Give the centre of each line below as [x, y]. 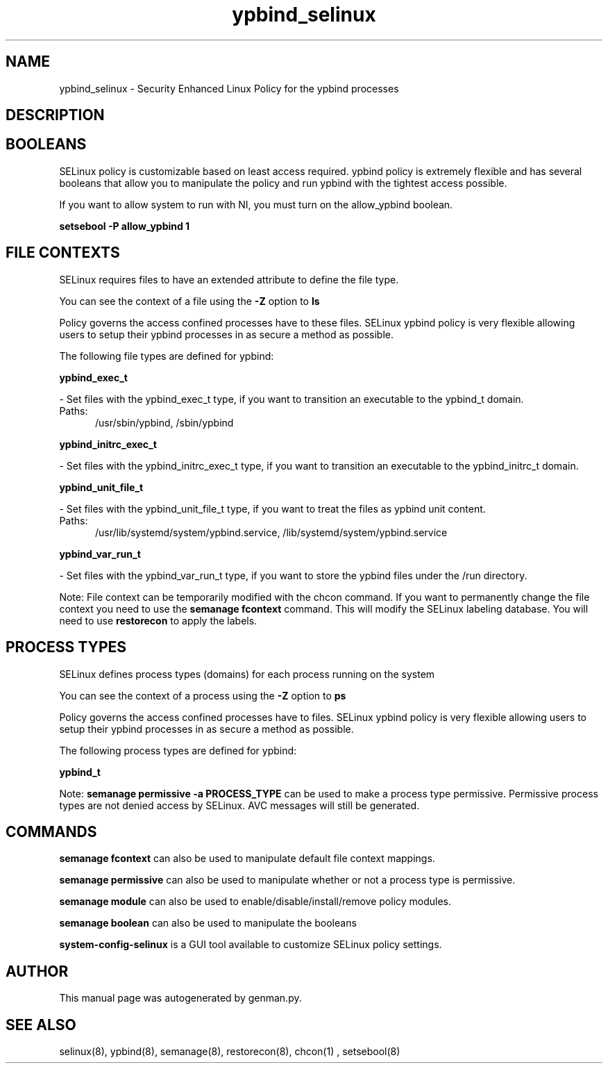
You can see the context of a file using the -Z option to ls [189, 301]
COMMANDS [51, 831]
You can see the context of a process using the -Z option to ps [203, 695]
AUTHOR [37, 971]
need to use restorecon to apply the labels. [158, 620]
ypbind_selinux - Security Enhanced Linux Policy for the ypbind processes [229, 88]
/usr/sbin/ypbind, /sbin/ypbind [164, 422]
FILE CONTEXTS [63, 253]
